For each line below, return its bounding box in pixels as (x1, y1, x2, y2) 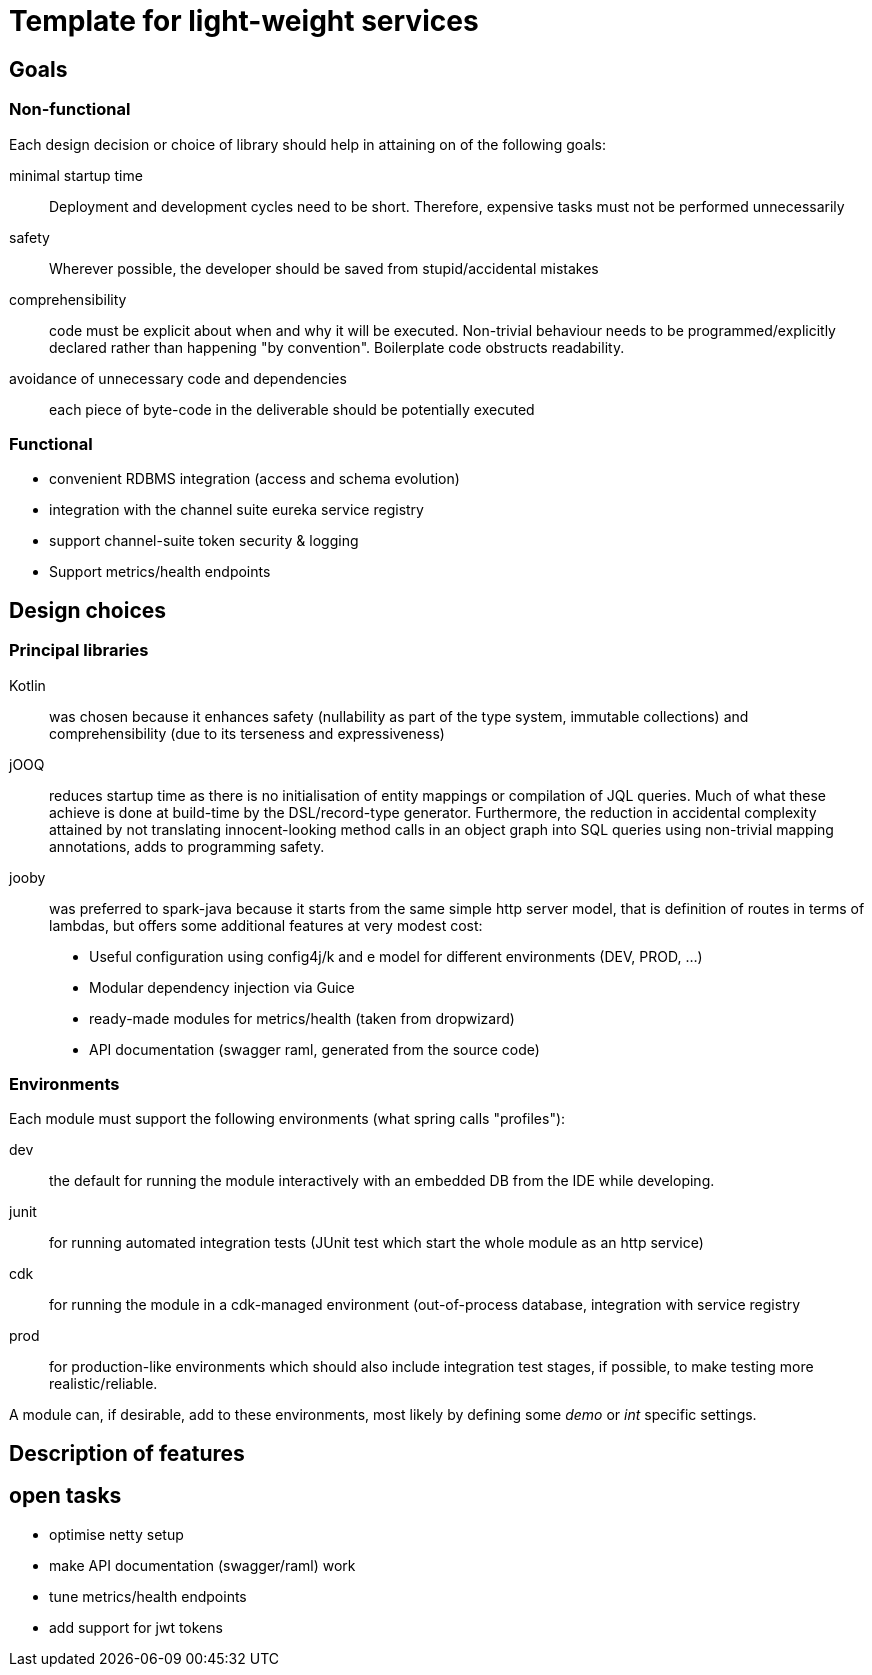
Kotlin (9, 676, 46, 694)
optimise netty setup (49, 1525, 184, 1543)
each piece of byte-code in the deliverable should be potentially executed (49, 400, 535, 418)
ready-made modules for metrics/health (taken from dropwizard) (89, 1009, 515, 1027)
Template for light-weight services (9, 4, 479, 38)
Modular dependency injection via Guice (89, 978, 355, 996)
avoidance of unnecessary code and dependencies (9, 369, 347, 387)
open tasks (9, 1483, 122, 1509)
